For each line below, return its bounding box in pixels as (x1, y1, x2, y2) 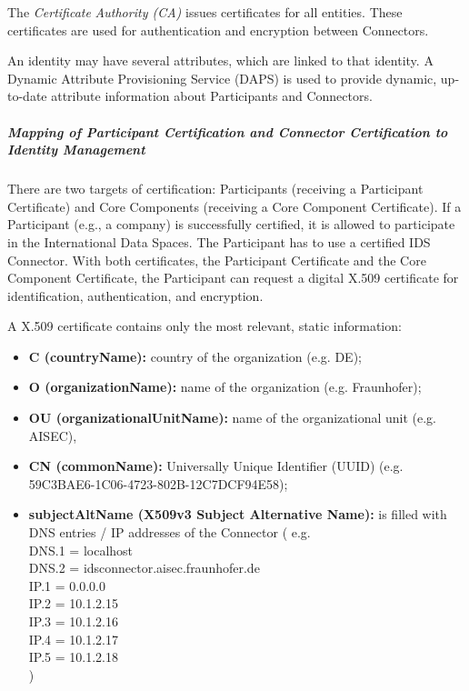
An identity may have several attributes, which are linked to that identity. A (7, 51, 434, 70)
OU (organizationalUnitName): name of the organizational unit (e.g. (28, 408, 436, 427)
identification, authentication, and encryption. (7, 285, 264, 305)
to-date (7, 86, 47, 105)
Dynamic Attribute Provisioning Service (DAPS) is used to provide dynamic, (7, 68, 437, 87)
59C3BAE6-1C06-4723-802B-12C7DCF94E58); (28, 474, 288, 493)
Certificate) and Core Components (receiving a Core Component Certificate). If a (7, 196, 462, 215)
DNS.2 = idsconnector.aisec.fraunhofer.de (28, 558, 260, 577)
